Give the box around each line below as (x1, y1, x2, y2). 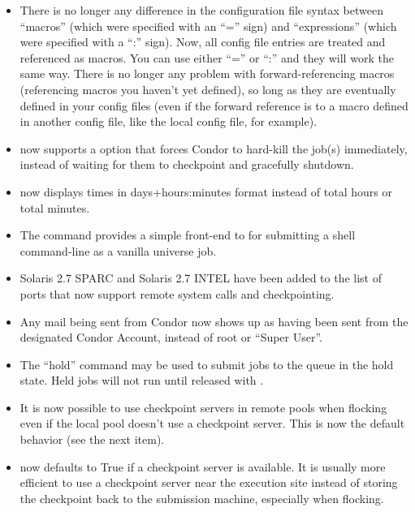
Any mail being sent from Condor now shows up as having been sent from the (19, 312, 409, 329)
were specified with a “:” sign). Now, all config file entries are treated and (19, 33, 386, 50)
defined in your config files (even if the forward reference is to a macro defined (19, 97, 409, 114)
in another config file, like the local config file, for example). (19, 113, 318, 130)
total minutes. (19, 199, 90, 216)
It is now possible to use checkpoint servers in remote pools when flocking (19, 398, 387, 415)
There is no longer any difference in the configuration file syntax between (19, 2, 383, 18)
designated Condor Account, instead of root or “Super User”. (19, 329, 323, 346)
